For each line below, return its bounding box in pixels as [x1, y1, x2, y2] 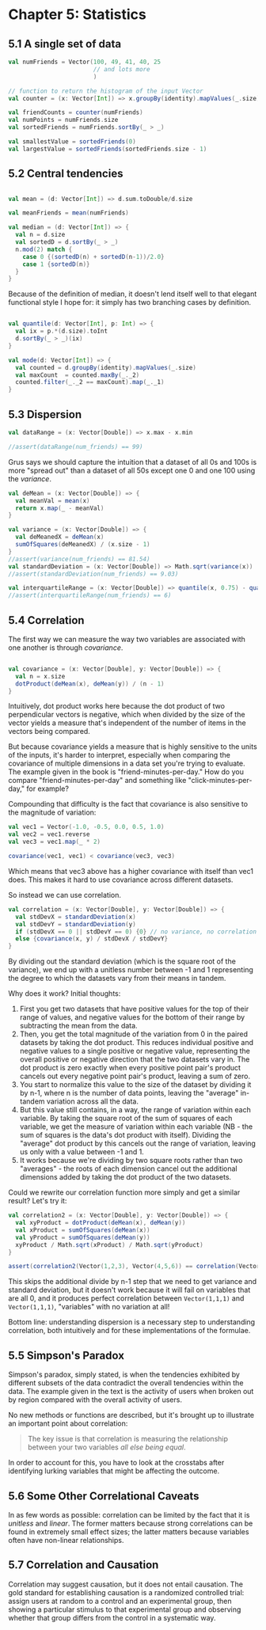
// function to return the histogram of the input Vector [8, 87, 203, 95]
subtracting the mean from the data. [19, 1021, 138, 1031]
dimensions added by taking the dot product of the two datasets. [19, 1172, 232, 1182]
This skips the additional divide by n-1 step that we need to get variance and [8, 1277, 257, 1286]
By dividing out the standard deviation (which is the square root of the [8, 956, 236, 967]
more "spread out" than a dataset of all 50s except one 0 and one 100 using [8, 465, 256, 475]
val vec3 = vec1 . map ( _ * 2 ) [8, 838, 101, 846]
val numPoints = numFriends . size [8, 116, 119, 124]
